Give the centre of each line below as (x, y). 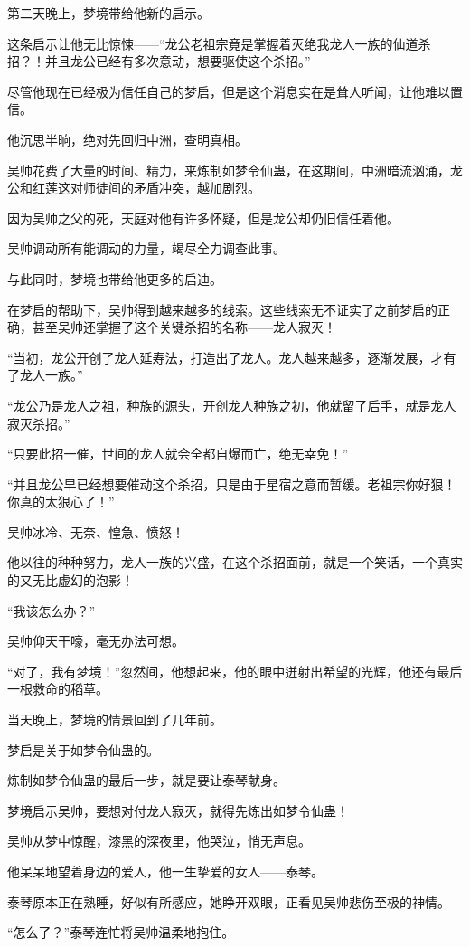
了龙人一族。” (45, 375)
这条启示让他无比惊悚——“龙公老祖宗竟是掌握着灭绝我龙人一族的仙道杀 (219, 43)
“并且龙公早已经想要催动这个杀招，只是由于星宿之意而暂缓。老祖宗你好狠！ (232, 483)
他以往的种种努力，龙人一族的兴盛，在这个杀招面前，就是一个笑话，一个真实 (235, 562)
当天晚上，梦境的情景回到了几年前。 (115, 720)
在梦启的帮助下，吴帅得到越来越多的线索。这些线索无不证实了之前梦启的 (222, 309)
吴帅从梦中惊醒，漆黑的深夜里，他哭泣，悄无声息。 (159, 841)
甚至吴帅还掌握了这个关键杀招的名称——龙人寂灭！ (184, 327)
